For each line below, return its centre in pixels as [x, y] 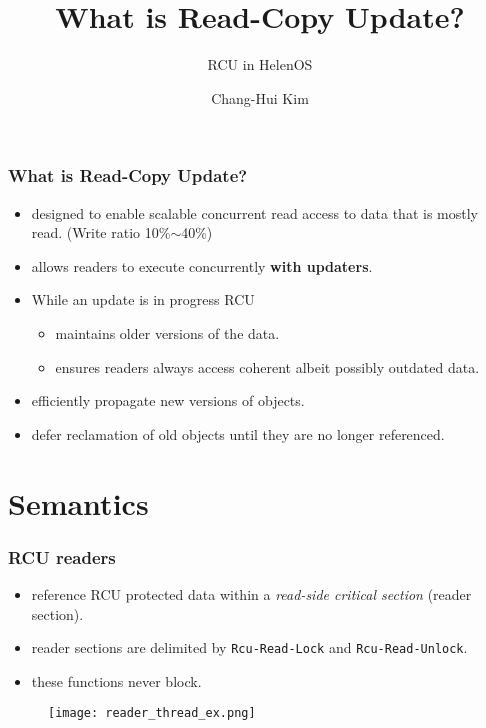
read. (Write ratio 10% [101, 232]
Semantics [78, 502]
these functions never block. [116, 680]
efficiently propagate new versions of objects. [168, 400]
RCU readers [62, 556]
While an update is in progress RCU [143, 299]
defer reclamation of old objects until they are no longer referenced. [238, 433]
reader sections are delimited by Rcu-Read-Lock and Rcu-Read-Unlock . [249, 647]
